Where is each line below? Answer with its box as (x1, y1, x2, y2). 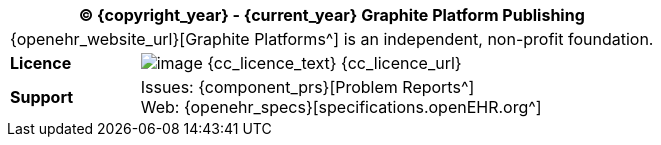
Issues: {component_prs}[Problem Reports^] (140, 77, 475, 97)
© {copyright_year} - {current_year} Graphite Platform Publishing (78, 5, 585, 25)
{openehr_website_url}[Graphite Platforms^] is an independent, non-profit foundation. (10, 29, 654, 49)
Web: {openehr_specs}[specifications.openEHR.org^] (140, 97, 542, 117)
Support (10, 87, 74, 107)
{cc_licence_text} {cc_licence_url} (207, 53, 462, 73)
